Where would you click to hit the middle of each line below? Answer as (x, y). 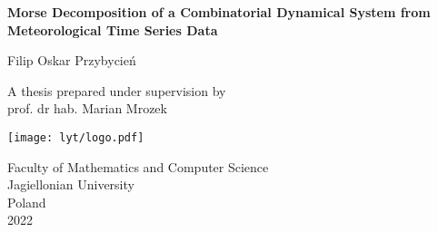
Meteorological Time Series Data (113, 29)
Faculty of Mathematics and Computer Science (138, 166)
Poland (27, 202)
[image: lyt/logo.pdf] (76, 137)
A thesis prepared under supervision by (117, 90)
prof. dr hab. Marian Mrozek (87, 108)
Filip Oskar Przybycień (72, 60)
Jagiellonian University (71, 184)
